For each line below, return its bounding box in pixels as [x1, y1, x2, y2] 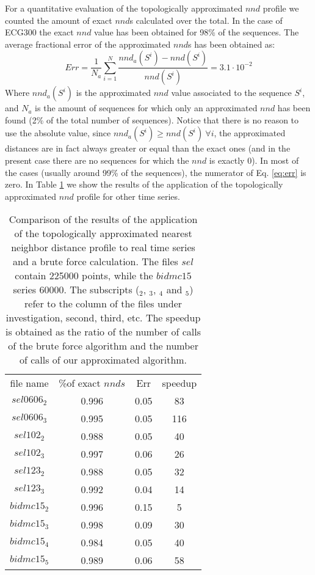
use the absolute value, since [5, 126, 111, 139]
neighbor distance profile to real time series [11, 240, 195, 255]
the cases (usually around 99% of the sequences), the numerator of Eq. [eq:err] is [5, 166, 306, 178]
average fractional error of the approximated [5, 37, 171, 50]
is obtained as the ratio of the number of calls [5, 324, 201, 339]
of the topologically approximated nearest [14, 226, 192, 241]
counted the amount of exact [5, 13, 112, 26]
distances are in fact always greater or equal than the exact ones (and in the [5, 142, 291, 155]
